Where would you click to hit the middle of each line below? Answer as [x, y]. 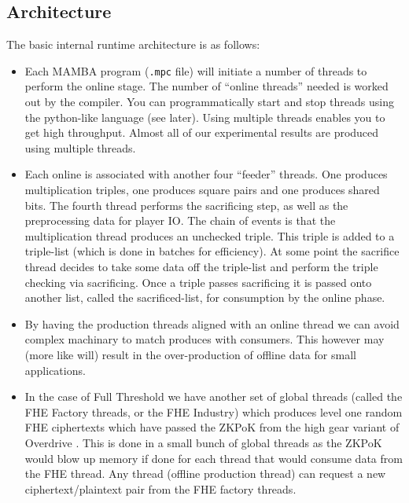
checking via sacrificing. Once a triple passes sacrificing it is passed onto [198, 282]
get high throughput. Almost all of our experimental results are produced [202, 132]
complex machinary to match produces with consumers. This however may [204, 339]
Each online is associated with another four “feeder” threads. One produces [206, 174]
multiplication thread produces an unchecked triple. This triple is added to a [210, 235]
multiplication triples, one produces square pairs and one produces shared [202, 190]
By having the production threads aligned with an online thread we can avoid [212, 323]
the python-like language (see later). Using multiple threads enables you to [205, 117]
